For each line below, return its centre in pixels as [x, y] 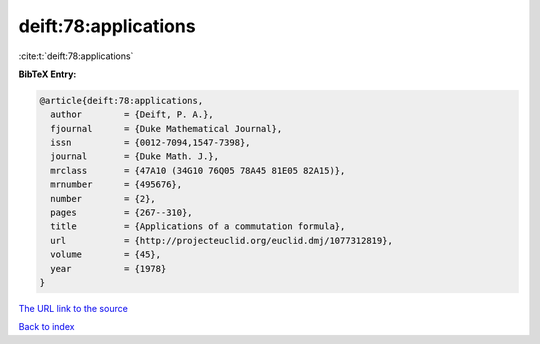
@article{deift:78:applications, [121, 100]
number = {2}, [103, 198]
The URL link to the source [73, 308]
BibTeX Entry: [47, 74]
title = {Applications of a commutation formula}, [198, 226]
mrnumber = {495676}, [116, 184]
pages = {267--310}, [122, 213]
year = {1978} [108, 268]
